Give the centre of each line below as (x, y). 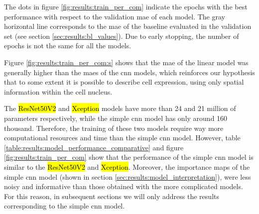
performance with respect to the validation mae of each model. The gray (115, 16)
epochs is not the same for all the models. (68, 46)
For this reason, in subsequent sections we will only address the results (112, 196)
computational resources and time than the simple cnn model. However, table (122, 138)
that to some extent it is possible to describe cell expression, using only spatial (124, 82)
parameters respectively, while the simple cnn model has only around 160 (116, 118)
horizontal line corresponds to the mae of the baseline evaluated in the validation (128, 26)
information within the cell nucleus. (58, 91)
